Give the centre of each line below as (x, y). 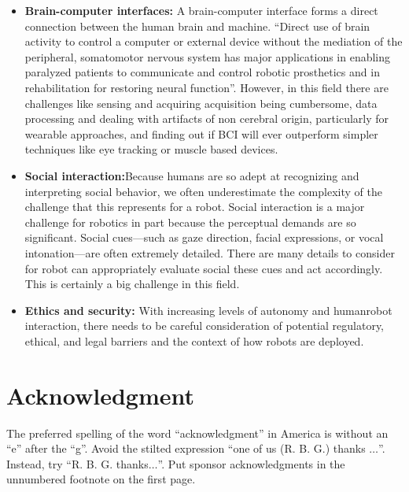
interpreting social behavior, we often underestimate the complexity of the (203, 191)
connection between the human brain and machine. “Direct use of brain (197, 26)
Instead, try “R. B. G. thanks (77, 463)
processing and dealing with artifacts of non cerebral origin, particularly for (207, 118)
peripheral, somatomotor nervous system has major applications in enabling (208, 56)
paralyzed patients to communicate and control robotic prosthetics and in (202, 72)
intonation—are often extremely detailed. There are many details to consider (210, 252)
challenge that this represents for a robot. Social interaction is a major (195, 207)
